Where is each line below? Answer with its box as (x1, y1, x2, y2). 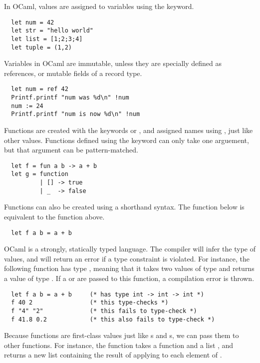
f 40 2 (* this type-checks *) (11, 299, 169, 306)
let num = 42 (11, 18, 54, 26)
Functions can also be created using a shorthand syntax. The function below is (4, 201, 245, 212)
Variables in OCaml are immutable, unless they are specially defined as (4, 58, 222, 68)
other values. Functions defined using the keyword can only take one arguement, (4, 134, 249, 145)
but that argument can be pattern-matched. (4, 144, 138, 155)
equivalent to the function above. (4, 211, 105, 222)
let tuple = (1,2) (11, 43, 72, 51)
